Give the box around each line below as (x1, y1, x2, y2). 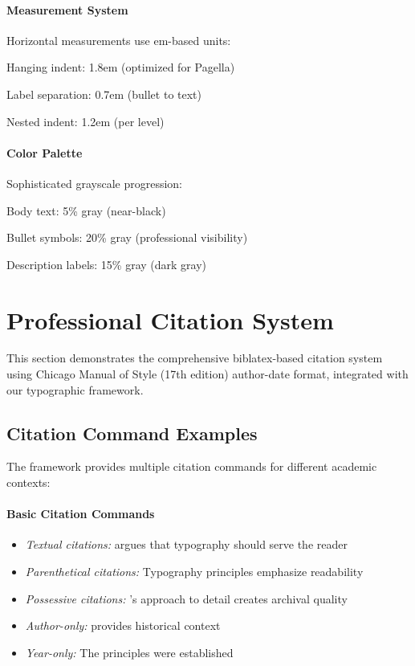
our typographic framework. (6, 381, 144, 398)
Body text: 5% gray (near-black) (6, 202, 166, 219)
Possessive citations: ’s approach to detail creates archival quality (25, 590, 348, 607)
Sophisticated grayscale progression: (6, 174, 182, 191)
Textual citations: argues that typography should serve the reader (25, 536, 348, 553)
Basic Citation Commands (6, 505, 155, 522)
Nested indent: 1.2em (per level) (6, 112, 165, 129)
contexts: (6, 474, 51, 491)
